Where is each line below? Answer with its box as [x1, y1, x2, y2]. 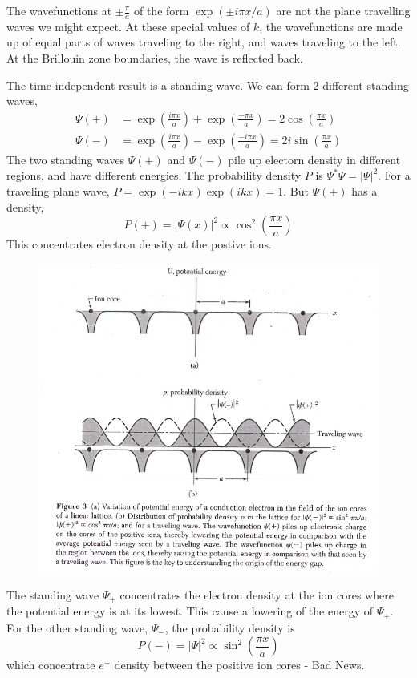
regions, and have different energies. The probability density [6, 167, 302, 184]
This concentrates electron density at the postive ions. [6, 236, 272, 252]
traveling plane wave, [6, 183, 110, 200]
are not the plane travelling [276, 2, 411, 18]
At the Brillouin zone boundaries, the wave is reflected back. [6, 50, 303, 67]
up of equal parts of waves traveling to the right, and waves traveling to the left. [6, 34, 401, 50]
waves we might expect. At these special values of [6, 18, 250, 34]
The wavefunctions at [6, 2, 112, 18]
